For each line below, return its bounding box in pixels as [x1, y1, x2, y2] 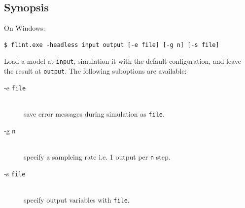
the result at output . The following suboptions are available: [4, 66, 187, 76]
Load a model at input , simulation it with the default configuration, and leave [4, 56, 242, 66]
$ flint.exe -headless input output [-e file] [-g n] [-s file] [4, 41, 219, 48]
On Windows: [4, 23, 45, 33]
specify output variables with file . [24, 194, 130, 205]
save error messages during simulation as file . [24, 108, 165, 119]
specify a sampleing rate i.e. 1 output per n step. [24, 151, 171, 162]
